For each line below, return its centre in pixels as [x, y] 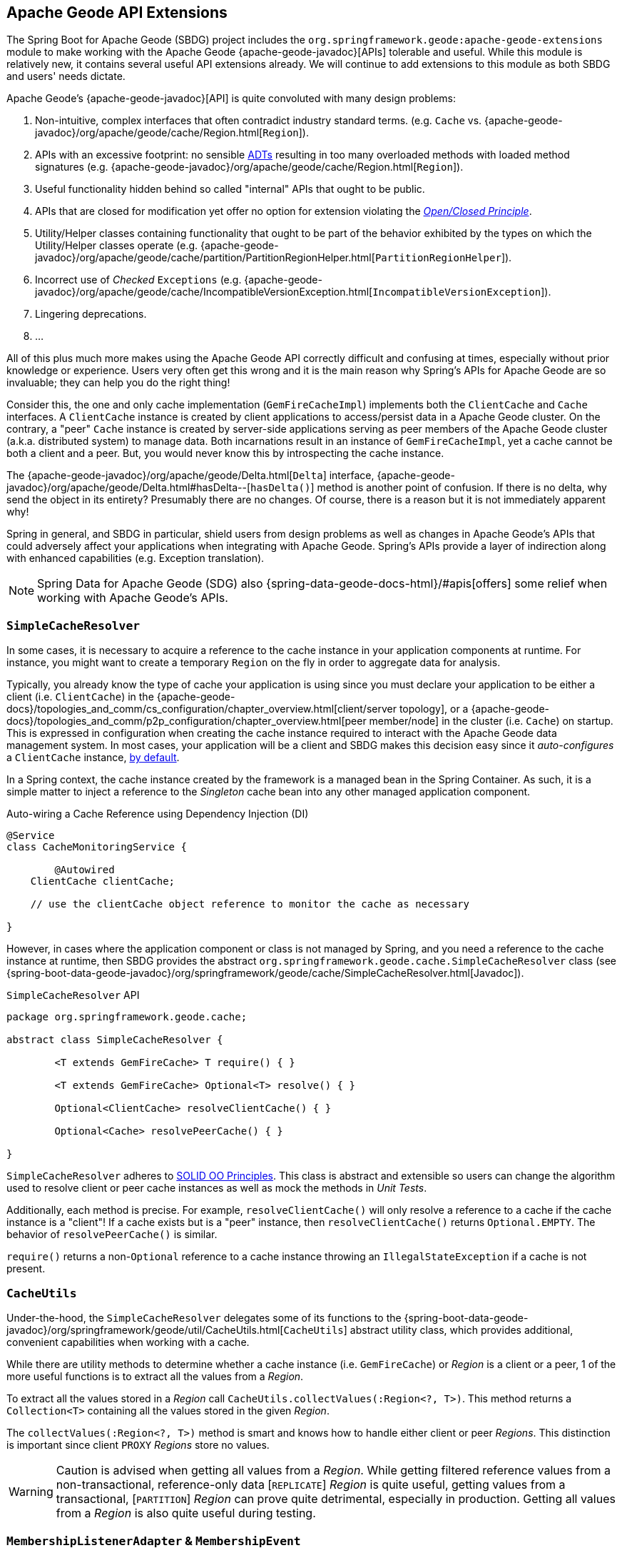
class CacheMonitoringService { [97, 847]
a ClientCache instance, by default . [93, 758]
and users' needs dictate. [66, 76]
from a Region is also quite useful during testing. [186, 1513]
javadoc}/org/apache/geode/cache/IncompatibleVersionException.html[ [204, 292]
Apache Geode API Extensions [117, 12]
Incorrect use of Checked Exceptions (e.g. [138, 280]
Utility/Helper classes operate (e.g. [117, 246]
